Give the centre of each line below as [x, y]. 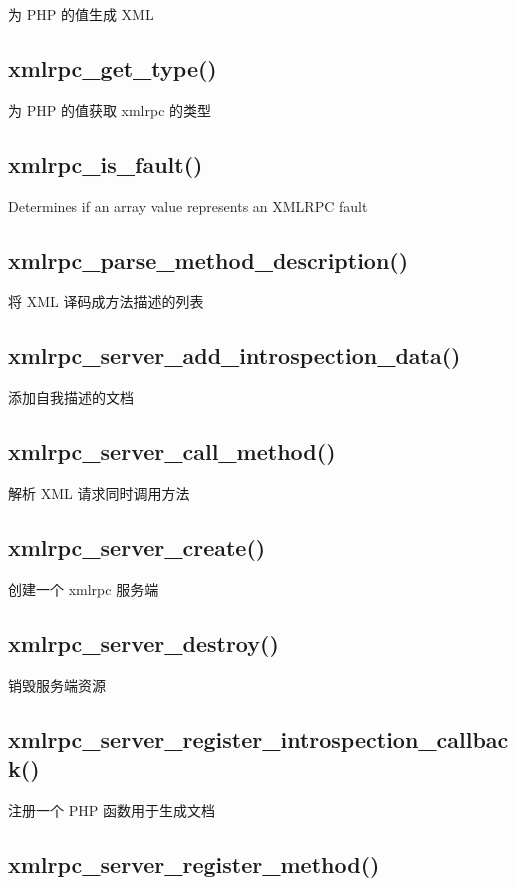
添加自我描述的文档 [71, 397]
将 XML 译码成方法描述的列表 [106, 301]
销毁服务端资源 [57, 684]
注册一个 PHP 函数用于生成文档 [111, 809]
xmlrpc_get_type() [112, 67]
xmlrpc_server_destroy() [143, 642]
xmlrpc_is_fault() [105, 163]
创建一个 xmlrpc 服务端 [83, 588]
